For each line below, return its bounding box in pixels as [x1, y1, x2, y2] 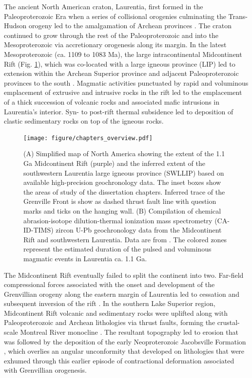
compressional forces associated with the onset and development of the [4, 279, 215, 289]
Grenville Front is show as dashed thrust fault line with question [23, 196, 216, 206]
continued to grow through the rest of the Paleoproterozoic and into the [4, 30, 218, 40]
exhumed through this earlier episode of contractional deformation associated [4, 355, 234, 365]
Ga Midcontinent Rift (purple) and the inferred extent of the [23, 158, 206, 168]
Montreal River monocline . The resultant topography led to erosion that [20, 327, 238, 337]
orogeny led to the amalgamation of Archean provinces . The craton [29, 20, 232, 31]
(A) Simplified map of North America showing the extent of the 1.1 [23, 148, 225, 159]
